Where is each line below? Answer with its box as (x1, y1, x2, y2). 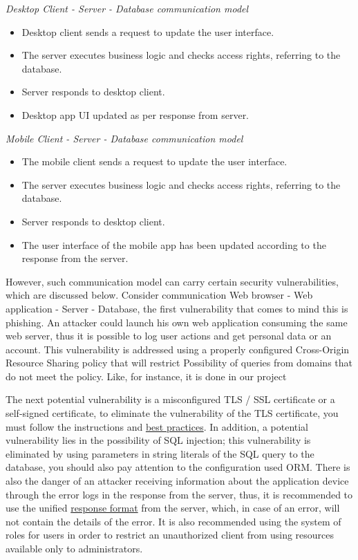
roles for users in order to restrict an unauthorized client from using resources (6, 528, 335, 542)
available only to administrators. (6, 541, 143, 555)
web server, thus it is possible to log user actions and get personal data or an (6, 328, 332, 343)
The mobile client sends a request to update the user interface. (21, 154, 288, 169)
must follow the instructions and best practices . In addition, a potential (6, 419, 308, 433)
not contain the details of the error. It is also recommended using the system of (6, 514, 341, 528)
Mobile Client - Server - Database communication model (6, 131, 243, 145)
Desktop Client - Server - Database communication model (6, 1, 249, 15)
